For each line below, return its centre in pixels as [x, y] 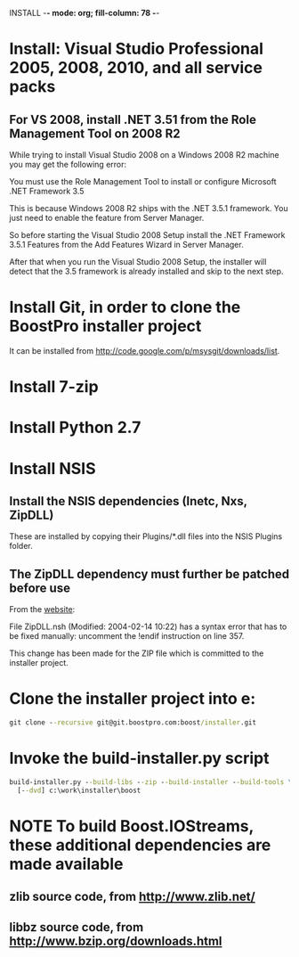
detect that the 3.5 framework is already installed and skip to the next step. [146, 271]
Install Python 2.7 [75, 428]
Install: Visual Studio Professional [137, 49]
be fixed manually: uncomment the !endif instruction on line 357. [127, 636]
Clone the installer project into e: [133, 699]
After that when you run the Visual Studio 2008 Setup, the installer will [138, 262]
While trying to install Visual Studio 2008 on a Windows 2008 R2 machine [144, 155]
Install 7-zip [54, 387]
